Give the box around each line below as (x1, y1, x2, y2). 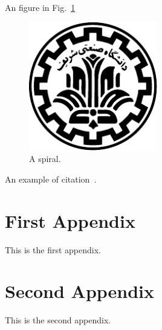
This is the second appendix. (5, 314, 111, 326)
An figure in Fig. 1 (5, 1, 76, 13)
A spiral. (29, 152, 61, 165)
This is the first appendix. (5, 243, 101, 256)
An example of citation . (5, 172, 97, 185)
